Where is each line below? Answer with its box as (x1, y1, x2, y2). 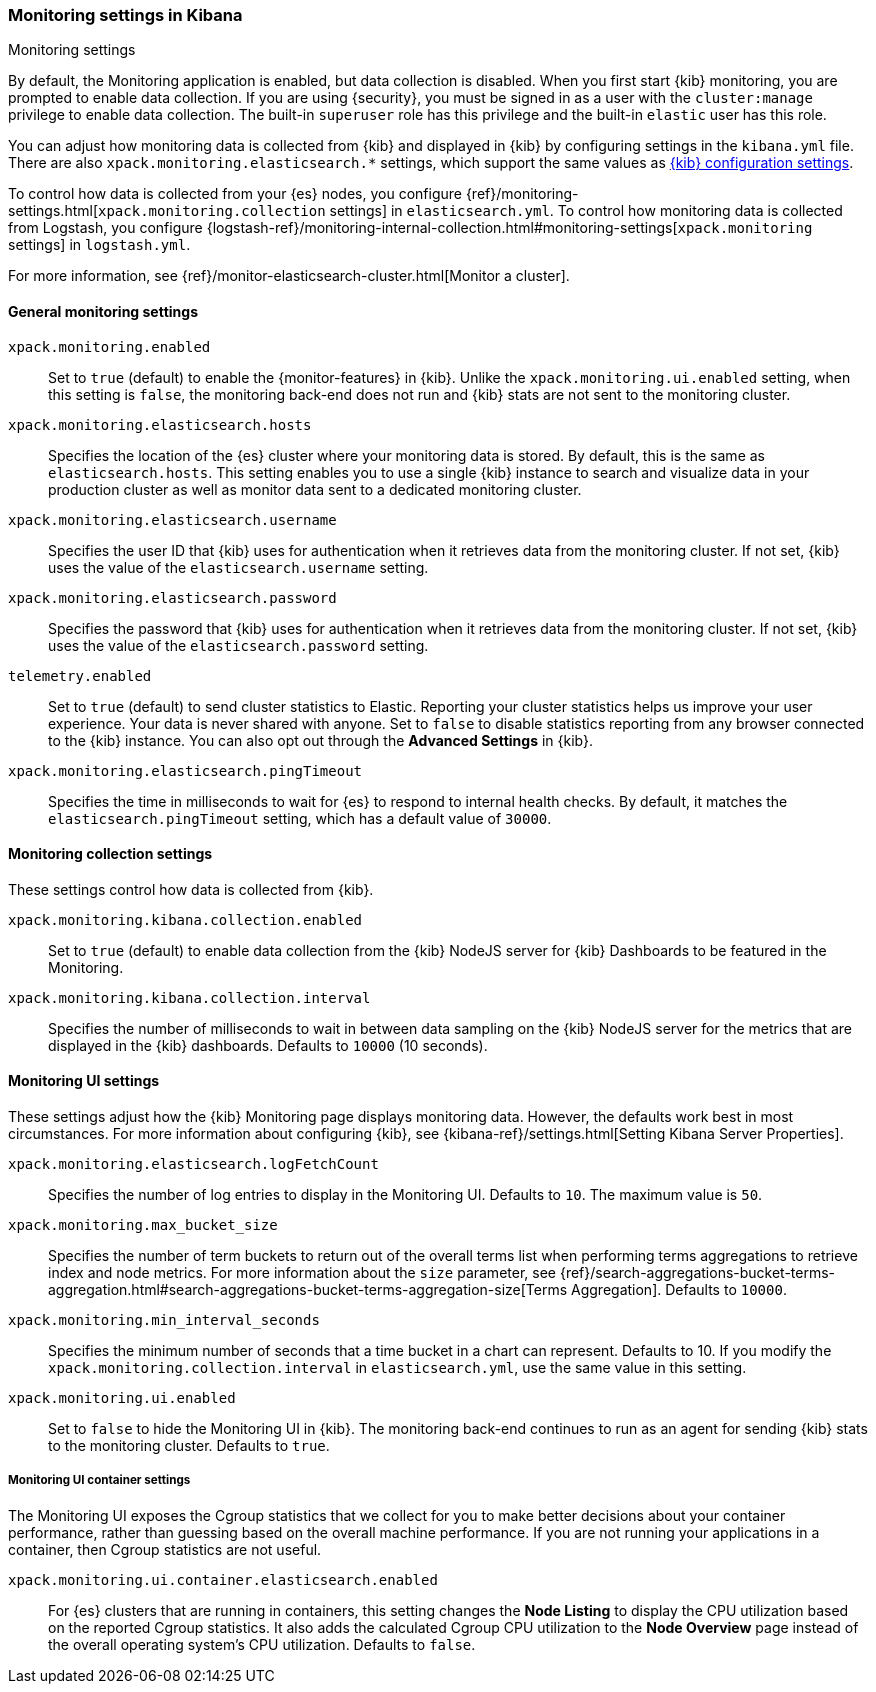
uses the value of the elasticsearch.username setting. (48, 558, 429, 576)
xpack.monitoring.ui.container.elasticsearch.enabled (8, 1571, 438, 1588)
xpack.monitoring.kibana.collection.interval (8, 989, 371, 1006)
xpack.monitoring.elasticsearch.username (8, 511, 337, 528)
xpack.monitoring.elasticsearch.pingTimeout (8, 762, 363, 779)
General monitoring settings (8, 302, 199, 320)
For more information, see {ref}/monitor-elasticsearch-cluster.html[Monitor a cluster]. (8, 267, 570, 285)
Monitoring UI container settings (8, 1473, 191, 1488)
